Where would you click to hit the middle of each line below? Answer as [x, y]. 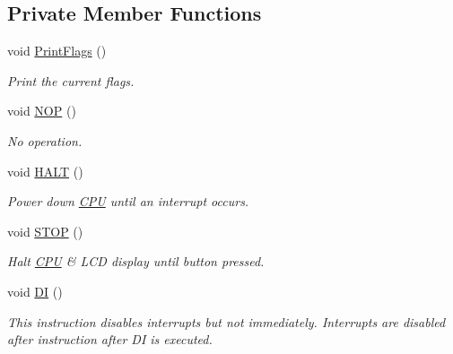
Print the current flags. [71, 80]
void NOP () [42, 111]
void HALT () [45, 171]
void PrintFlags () [57, 51]
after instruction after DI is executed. [110, 339]
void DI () [35, 291]
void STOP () [45, 231]
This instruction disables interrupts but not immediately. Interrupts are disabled [226, 321]
